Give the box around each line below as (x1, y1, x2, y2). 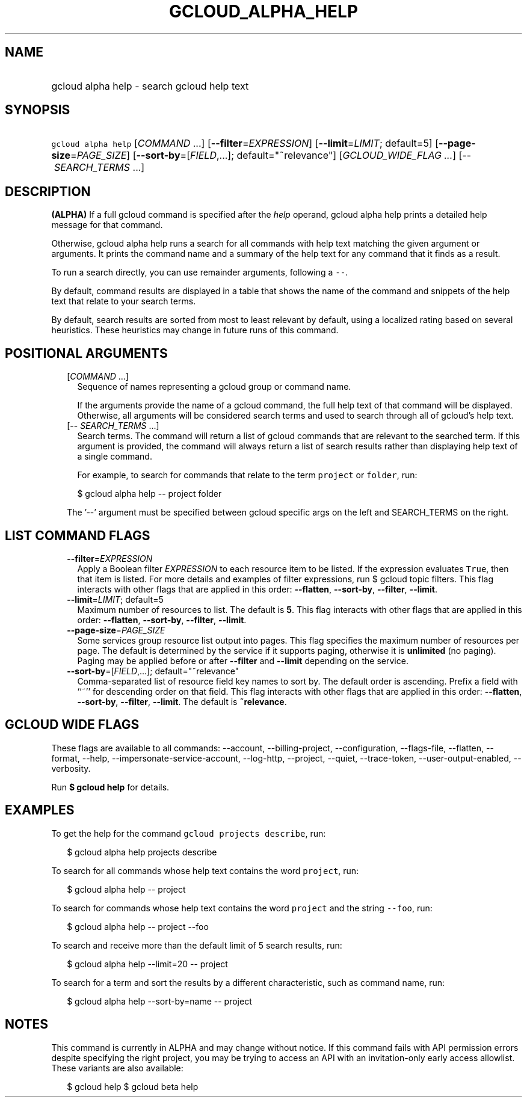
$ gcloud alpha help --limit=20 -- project (67, 958, 228, 969)
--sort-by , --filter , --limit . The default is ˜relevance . (77, 696, 287, 707)
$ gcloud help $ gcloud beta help (67, 1081, 199, 1092)
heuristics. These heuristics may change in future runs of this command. (51, 325, 339, 336)
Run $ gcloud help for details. (51, 781, 170, 792)
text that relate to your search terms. (51, 296, 196, 307)
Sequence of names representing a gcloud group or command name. (77, 381, 351, 392)
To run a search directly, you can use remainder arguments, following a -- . (51, 267, 348, 278)
